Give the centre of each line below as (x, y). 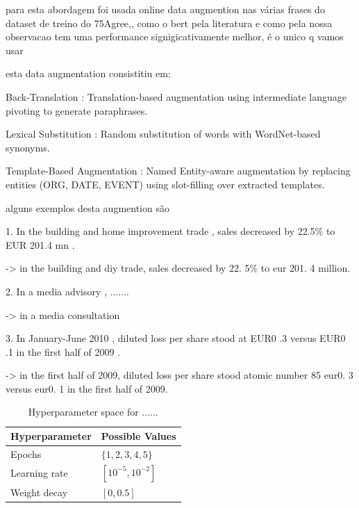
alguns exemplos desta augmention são (87, 207)
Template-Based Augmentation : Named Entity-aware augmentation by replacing (178, 171)
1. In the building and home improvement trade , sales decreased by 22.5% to (170, 231)
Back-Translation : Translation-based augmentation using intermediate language (176, 96)
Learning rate (39, 473)
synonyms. (28, 147)
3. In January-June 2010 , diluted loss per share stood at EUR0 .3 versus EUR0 (176, 338)
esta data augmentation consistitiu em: (88, 73)
